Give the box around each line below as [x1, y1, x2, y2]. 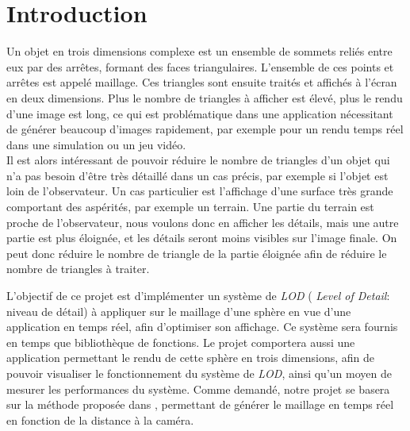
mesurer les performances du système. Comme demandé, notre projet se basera [6, 380, 390, 397]
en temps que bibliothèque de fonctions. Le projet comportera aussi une [6, 333, 355, 350]
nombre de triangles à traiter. [6, 260, 150, 277]
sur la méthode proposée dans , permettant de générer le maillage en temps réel [6, 396, 394, 413]
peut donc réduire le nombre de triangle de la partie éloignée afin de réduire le [6, 244, 387, 261]
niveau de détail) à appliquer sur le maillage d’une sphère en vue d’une [6, 302, 351, 319]
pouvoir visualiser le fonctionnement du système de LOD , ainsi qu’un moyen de [6, 365, 392, 381]
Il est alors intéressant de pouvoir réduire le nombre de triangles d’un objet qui [6, 152, 390, 168]
